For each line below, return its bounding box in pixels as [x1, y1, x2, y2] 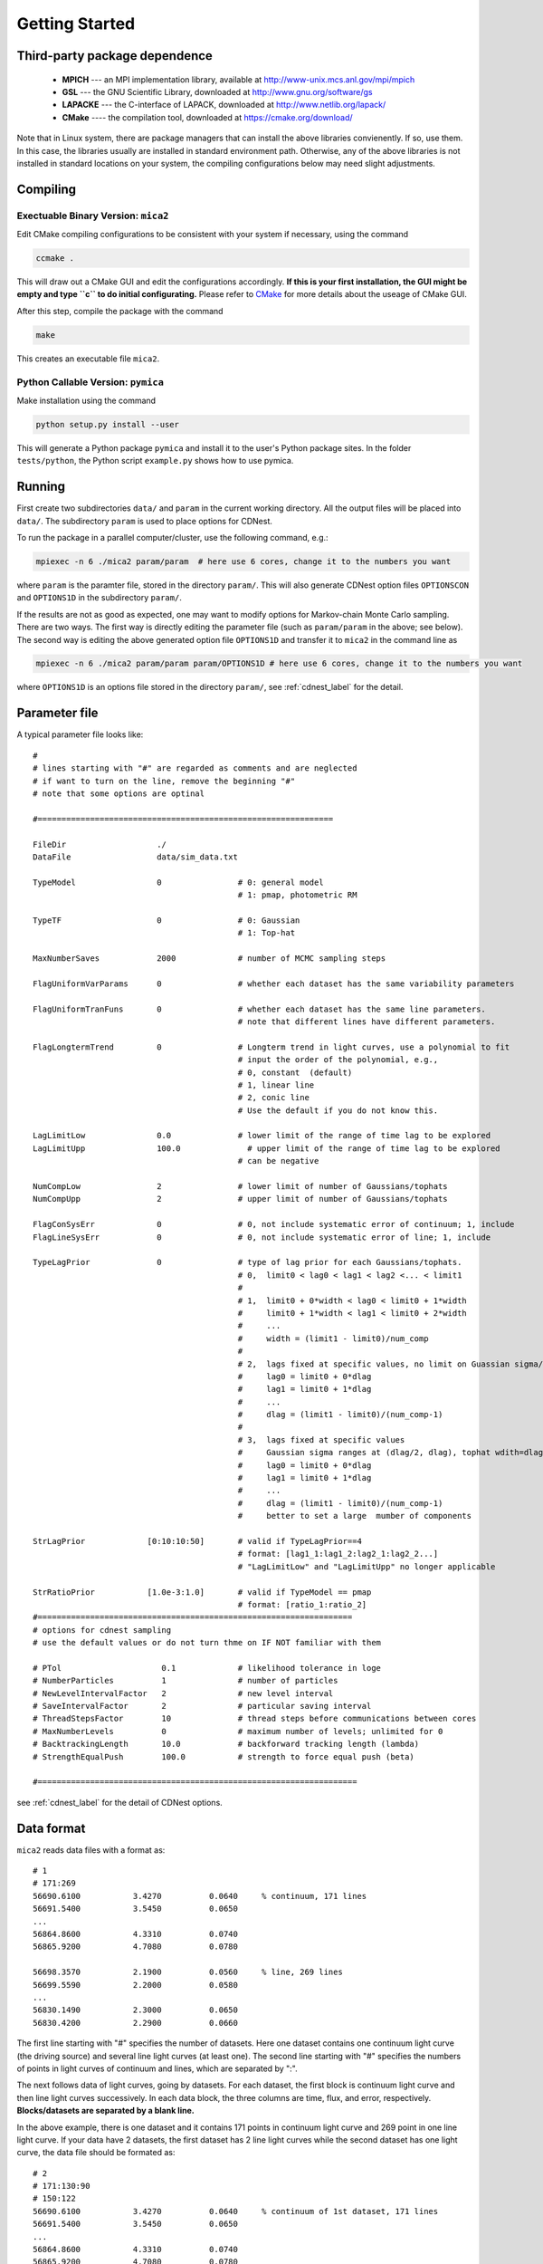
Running [16, 479, 66, 494]
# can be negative [237, 1156, 319, 1166]
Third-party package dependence [16, 48, 213, 63]
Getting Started [16, 14, 136, 34]
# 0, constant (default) [237, 1067, 353, 1078]
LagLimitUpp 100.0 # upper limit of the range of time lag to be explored [33, 1143, 501, 1154]
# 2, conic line [237, 1092, 310, 1103]
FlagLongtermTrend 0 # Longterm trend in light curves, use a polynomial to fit [33, 1041, 510, 1052]
